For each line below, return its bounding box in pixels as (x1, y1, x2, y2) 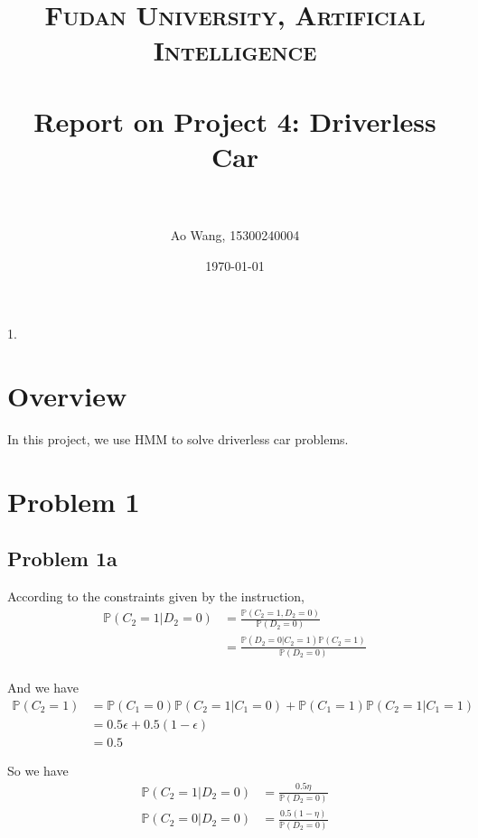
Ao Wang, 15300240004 (170, 226, 300, 245)
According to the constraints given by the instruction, (7, 587, 305, 606)
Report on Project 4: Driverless (33, 102, 436, 139)
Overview (7, 377, 127, 414)
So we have (7, 760, 69, 779)
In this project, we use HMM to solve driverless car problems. (7, 429, 349, 448)
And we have (7, 678, 79, 697)
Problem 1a (7, 545, 117, 573)
